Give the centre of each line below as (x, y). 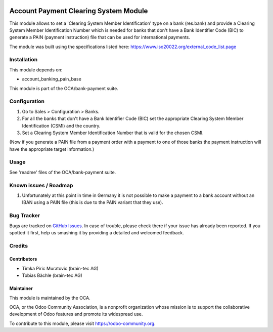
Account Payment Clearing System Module (79, 11)
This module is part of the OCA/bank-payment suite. (64, 88)
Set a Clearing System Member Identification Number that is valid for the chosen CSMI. (113, 133)
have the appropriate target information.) (52, 149)
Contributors (23, 259)
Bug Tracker (25, 216)
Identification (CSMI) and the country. (61, 126)
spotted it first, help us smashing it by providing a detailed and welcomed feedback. (97, 232)
